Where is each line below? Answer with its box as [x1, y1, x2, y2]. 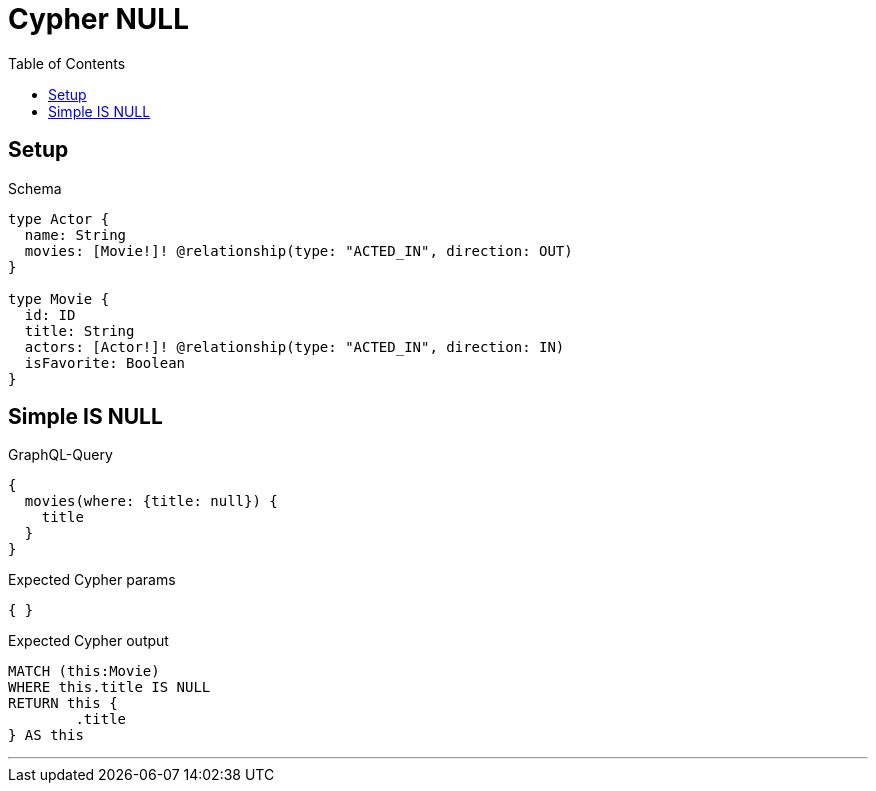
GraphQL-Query [8, 446, 113, 464]
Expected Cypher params [8, 571, 176, 589]
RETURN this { [8, 695, 118, 712]
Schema [8, 179, 62, 197]
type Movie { [8, 290, 110, 307]
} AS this [8, 727, 84, 744]
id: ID [24, 306, 76, 323]
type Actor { [8, 210, 110, 227]
